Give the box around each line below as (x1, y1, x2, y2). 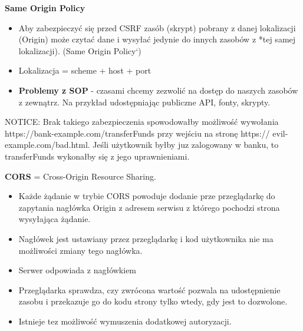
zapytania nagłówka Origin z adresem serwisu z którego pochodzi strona (18, 201, 280, 213)
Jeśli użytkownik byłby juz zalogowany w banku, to (93, 138, 279, 151)
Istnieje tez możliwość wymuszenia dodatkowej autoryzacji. (18, 315, 232, 327)
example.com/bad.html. (5, 138, 90, 151)
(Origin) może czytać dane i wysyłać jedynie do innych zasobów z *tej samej (18, 33, 296, 45)
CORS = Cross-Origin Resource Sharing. (5, 170, 156, 182)
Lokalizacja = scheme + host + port (18, 64, 151, 77)
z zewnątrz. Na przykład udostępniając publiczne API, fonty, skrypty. (18, 95, 271, 108)
